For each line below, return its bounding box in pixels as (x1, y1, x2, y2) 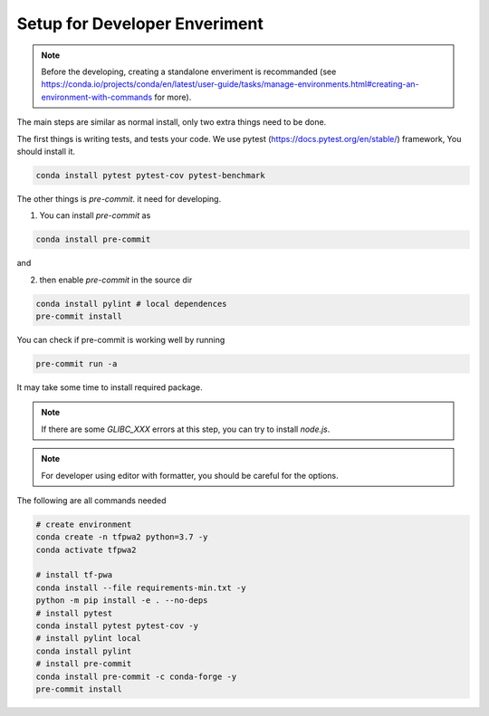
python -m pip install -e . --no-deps (35, 596, 208, 606)
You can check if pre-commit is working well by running (16, 334, 225, 345)
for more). (154, 91, 192, 102)
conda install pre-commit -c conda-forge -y (35, 671, 237, 682)
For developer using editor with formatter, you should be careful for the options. (41, 470, 339, 481)
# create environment (35, 519, 132, 530)
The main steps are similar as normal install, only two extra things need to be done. (16, 117, 327, 128)
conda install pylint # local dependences (35, 299, 227, 309)
